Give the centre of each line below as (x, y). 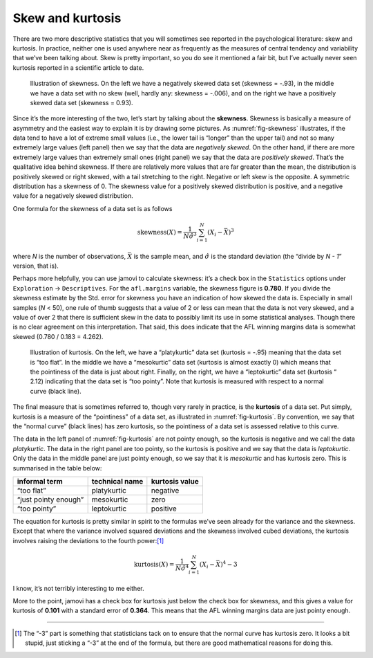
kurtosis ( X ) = (154, 564)
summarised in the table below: (57, 468)
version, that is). (36, 266)
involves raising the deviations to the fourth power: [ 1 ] (88, 540)
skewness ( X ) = (160, 232)
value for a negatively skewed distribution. (73, 196)
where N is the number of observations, (69, 256)
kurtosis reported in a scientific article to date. (78, 67)
